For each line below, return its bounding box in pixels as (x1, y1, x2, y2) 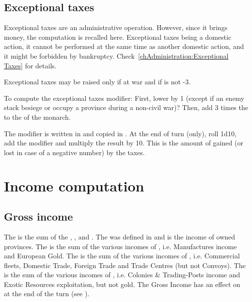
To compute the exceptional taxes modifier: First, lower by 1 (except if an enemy (4, 93, 245, 103)
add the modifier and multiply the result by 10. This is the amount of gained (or (4, 138, 243, 148)
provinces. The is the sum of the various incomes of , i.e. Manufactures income (4, 241, 237, 251)
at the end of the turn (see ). (4, 288, 90, 299)
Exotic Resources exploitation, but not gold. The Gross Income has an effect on (4, 279, 240, 289)
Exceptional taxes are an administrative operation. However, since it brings (4, 22, 228, 32)
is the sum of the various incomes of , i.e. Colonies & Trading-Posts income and (4, 270, 240, 280)
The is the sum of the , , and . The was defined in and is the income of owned (4, 231, 236, 241)
